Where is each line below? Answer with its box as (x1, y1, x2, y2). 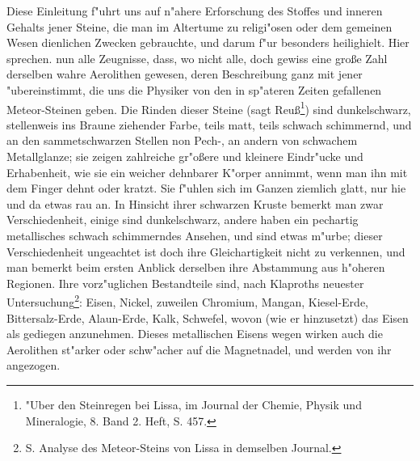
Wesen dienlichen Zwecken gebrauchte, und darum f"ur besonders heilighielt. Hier (6, 34, 409, 51)
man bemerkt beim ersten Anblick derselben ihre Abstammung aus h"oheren (6, 259, 385, 276)
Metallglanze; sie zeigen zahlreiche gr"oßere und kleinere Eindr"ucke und (6, 148, 363, 164)
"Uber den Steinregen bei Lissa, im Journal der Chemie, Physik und (25, 395, 362, 412)
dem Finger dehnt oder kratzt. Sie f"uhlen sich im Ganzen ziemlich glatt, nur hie (6, 180, 406, 197)
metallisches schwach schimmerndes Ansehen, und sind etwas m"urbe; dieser (6, 226, 383, 243)
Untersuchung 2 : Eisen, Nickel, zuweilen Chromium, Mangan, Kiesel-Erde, (6, 291, 368, 310)
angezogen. (6, 357, 61, 374)
